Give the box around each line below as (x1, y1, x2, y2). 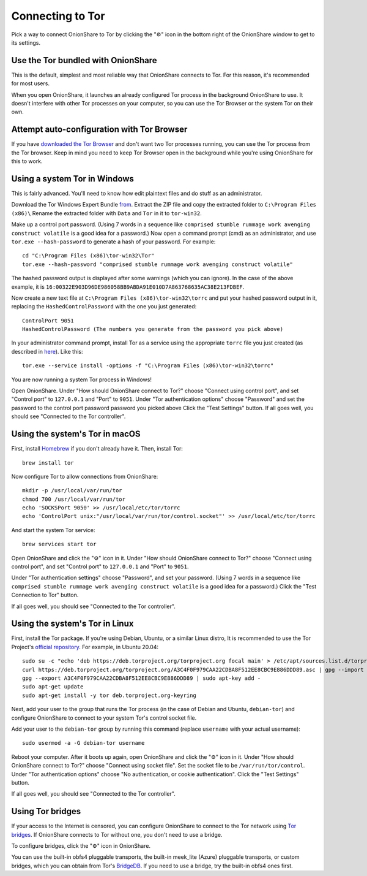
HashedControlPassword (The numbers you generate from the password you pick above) (22, 326, 284, 333)
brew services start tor (22, 541, 97, 548)
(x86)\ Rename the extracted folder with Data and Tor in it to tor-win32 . (11, 209, 202, 217)
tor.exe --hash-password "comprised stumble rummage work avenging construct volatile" (22, 261, 294, 268)
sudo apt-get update (22, 684, 84, 690)
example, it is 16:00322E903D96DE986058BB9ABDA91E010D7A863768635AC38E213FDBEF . (11, 283, 245, 291)
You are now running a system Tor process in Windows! (11, 376, 152, 383)
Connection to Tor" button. (11, 592, 79, 599)
